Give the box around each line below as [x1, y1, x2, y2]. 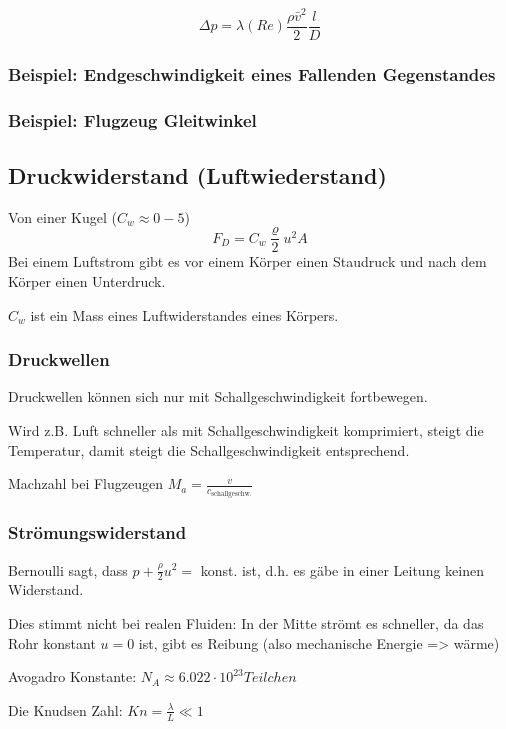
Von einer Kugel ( [8, 206, 117, 227]
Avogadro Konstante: [8, 666, 137, 687]
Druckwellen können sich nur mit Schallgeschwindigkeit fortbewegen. [8, 386, 428, 407]
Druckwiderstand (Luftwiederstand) [8, 159, 387, 190]
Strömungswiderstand [8, 520, 187, 545]
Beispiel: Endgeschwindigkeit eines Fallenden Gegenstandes [8, 61, 496, 86]
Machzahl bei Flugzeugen [8, 473, 163, 494]
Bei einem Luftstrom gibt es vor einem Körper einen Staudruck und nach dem [8, 251, 487, 272]
